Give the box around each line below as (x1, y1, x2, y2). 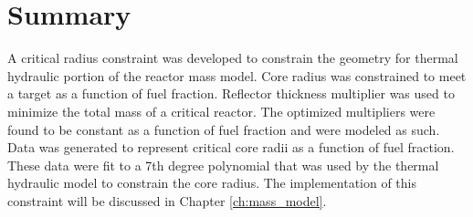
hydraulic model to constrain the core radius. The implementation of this (7, 173, 417, 192)
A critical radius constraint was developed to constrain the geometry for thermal (7, 48, 458, 67)
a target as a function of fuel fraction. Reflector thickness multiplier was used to (7, 84, 455, 103)
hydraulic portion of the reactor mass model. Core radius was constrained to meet (7, 66, 467, 85)
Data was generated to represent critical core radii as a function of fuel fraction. (7, 138, 455, 157)
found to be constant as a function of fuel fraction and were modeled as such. (7, 119, 440, 139)
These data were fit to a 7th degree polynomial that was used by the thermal (7, 155, 439, 174)
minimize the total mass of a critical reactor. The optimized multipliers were (7, 101, 436, 120)
